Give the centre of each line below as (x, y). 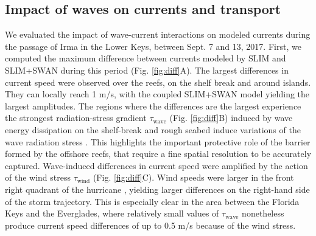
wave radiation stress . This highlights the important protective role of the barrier (158, 141)
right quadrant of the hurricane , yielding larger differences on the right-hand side (157, 189)
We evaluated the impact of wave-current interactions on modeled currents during (158, 34)
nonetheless (263, 213)
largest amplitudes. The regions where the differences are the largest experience (153, 106)
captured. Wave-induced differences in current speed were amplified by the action (156, 165)
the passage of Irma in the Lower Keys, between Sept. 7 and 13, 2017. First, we (153, 46)
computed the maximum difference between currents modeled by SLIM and (146, 58)
